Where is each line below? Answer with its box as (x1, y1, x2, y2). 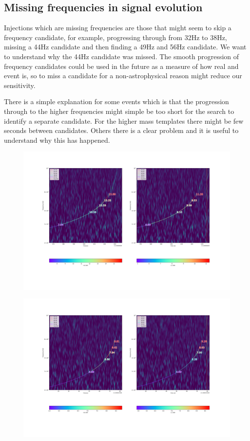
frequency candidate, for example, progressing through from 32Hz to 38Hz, (4, 32, 227, 42)
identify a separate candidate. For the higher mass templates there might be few (4, 115, 244, 126)
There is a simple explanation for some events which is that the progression (4, 96, 229, 107)
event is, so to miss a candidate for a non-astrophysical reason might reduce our (4, 70, 242, 81)
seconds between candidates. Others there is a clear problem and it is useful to (4, 125, 239, 135)
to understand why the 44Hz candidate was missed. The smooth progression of (4, 51, 239, 61)
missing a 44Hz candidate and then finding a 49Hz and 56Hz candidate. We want (4, 42, 247, 52)
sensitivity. (4, 80, 36, 90)
